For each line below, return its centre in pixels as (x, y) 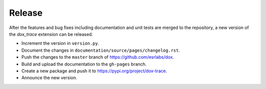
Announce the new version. (49, 78)
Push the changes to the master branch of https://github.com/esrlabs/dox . (98, 57)
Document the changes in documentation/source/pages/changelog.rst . (101, 50)
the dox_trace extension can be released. (51, 34)
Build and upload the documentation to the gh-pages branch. (84, 64)
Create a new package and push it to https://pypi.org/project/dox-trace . (94, 71)
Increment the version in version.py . (60, 43)
